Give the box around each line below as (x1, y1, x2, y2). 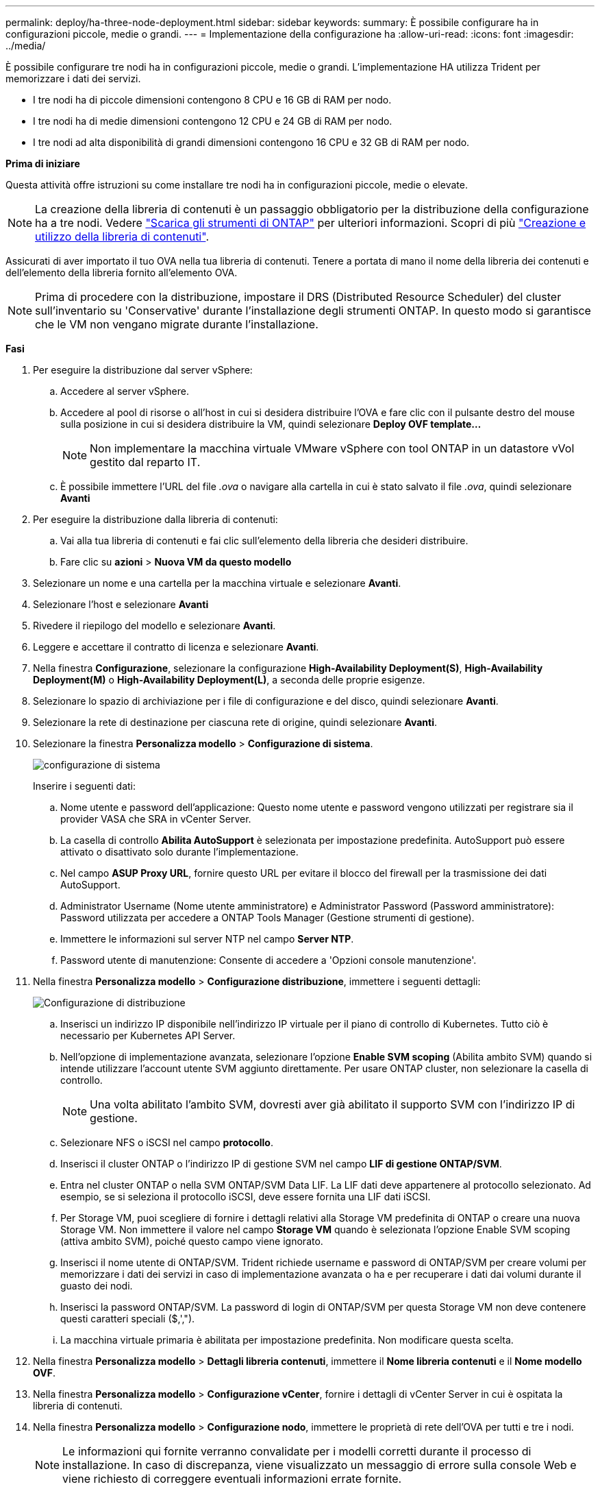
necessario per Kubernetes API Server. (60, 1030, 236, 1041)
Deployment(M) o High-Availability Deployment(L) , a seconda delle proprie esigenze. (33, 674, 425, 686)
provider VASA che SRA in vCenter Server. (60, 813, 251, 825)
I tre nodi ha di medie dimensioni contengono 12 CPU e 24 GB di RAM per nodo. (33, 115, 392, 127)
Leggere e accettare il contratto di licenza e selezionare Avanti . (33, 641, 319, 653)
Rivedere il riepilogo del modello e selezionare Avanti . (33, 620, 276, 631)
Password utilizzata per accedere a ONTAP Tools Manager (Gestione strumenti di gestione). (60, 912, 475, 923)
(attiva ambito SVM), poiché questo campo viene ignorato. (60, 1235, 323, 1247)
